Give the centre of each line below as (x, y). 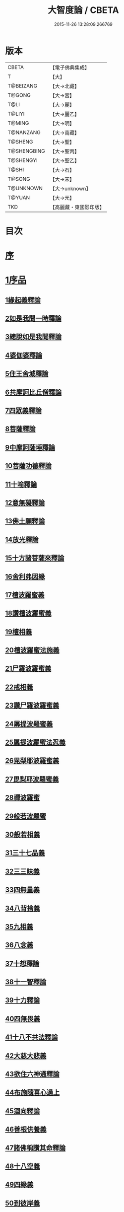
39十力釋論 (23, 1000)
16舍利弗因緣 (25, 576)
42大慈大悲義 (26, 1056)
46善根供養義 (26, 1129)
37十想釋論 (22, 963)
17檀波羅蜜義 (25, 595)
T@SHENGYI (23, 160)
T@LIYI (16, 114)
